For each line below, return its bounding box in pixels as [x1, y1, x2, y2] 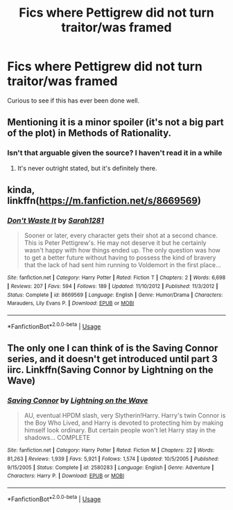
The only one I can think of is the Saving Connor [7, 342, 218, 354]
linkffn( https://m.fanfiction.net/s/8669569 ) [7, 195, 201, 207]
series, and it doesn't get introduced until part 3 [7, 352, 218, 365]
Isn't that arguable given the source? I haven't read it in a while [7, 148, 223, 158]
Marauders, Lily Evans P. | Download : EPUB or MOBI [7, 300, 135, 307]
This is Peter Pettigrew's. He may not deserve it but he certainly [24, 239, 207, 247]
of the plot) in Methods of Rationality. [7, 127, 172, 139]
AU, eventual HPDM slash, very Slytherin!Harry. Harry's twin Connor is [24, 411, 226, 420]
